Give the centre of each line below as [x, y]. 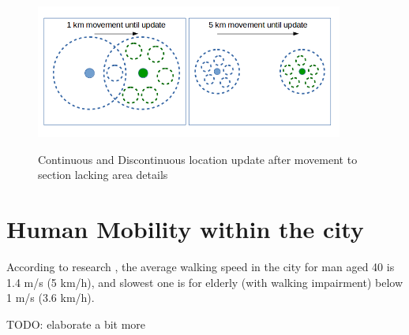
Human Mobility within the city [185, 229]
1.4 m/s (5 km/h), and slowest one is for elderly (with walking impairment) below [205, 282]
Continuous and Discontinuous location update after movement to [198, 159]
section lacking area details [103, 175]
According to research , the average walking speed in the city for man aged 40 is [201, 266]
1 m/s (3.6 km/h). [51, 298]
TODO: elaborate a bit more [76, 324]
